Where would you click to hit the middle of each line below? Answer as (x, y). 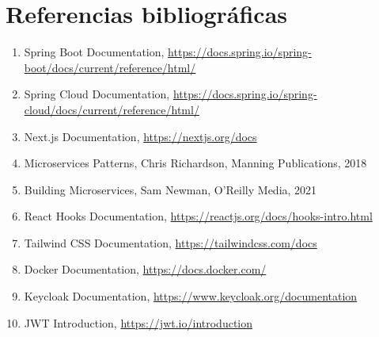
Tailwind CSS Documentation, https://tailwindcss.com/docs (171, 242)
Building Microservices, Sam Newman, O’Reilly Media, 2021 (171, 189)
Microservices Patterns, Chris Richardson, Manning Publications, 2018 (195, 163)
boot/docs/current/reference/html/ (110, 67)
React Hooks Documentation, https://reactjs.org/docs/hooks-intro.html (198, 216)
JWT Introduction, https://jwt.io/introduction (138, 322)
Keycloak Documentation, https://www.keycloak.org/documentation (191, 296)
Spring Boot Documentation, (94, 52)
